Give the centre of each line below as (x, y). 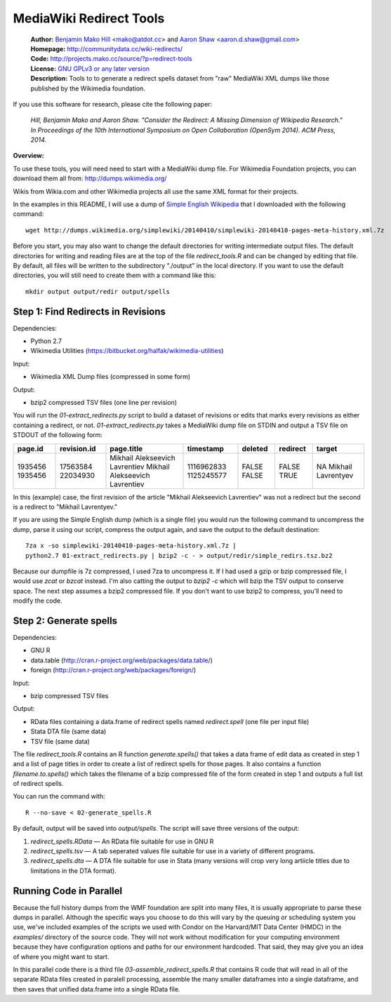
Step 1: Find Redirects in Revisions (90, 311)
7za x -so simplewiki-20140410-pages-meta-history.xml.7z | (131, 546)
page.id (30, 448)
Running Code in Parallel (68, 891)
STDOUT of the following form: (58, 435)
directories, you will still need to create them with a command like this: (114, 275)
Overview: (29, 156)
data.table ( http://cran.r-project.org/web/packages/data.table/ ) (122, 660)
